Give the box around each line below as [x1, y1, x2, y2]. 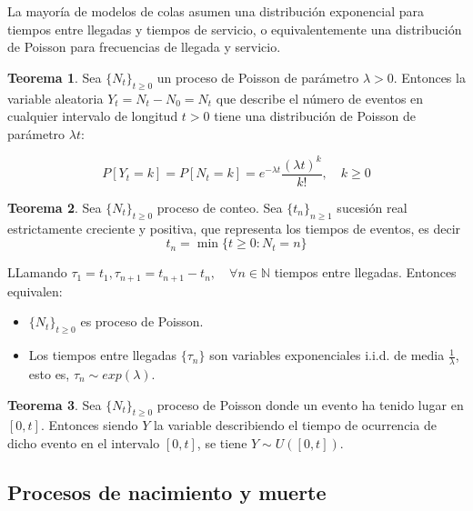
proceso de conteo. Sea [156, 197, 283, 216]
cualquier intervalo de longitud [7, 106, 178, 125]
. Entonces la [393, 67, 466, 86]
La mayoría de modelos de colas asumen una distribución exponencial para [7, 2, 424, 20]
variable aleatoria [7, 88, 104, 107]
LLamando [7, 263, 67, 282]
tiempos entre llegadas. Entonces [274, 263, 457, 282]
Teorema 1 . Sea [7, 67, 102, 86]
